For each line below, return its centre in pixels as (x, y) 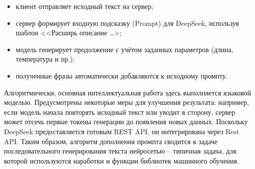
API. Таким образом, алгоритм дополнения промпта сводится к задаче (111, 141)
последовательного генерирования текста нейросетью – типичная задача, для (120, 151)
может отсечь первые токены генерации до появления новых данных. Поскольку (126, 122)
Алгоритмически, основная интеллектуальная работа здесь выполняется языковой (128, 92)
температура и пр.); (45, 59)
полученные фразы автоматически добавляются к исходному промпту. (122, 75)
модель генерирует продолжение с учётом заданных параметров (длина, (125, 49)
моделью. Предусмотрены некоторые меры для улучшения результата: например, (127, 102)
